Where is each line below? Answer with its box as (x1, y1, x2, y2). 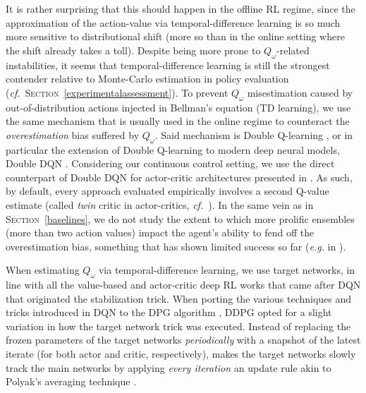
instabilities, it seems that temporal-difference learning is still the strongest (6, 57, 330, 72)
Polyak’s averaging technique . (6, 374, 137, 389)
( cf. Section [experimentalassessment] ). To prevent (6, 85, 228, 99)
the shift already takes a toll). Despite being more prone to (6, 42, 261, 57)
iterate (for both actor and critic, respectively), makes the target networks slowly (6, 346, 356, 361)
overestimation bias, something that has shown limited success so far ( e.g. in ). (6, 238, 346, 253)
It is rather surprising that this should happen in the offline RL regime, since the (6, 1, 355, 16)
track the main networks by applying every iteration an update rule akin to (6, 360, 331, 375)
